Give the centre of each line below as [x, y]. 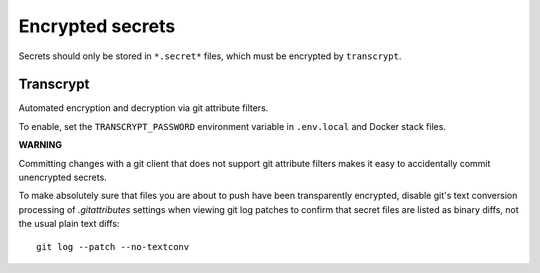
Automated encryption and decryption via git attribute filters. [143, 108]
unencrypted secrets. [62, 177]
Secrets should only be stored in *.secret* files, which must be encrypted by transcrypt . [210, 56]
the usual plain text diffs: [69, 224]
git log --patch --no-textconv [113, 246]
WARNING [40, 145]
